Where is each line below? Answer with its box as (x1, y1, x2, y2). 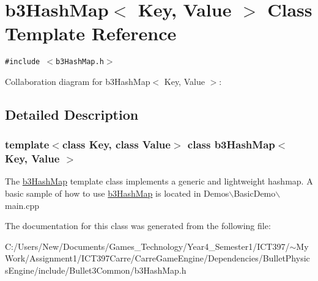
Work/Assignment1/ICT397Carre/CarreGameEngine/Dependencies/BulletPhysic (5, 252, 310, 265)
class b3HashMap (187, 137, 275, 152)
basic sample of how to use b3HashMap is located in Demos (5, 187, 229, 200)
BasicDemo (234, 187, 276, 200)
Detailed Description (5, 104, 139, 123)
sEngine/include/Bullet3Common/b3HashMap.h (5, 264, 187, 277)
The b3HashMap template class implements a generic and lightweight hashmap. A (5, 175, 313, 188)
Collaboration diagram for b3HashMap (5, 75, 150, 87)
